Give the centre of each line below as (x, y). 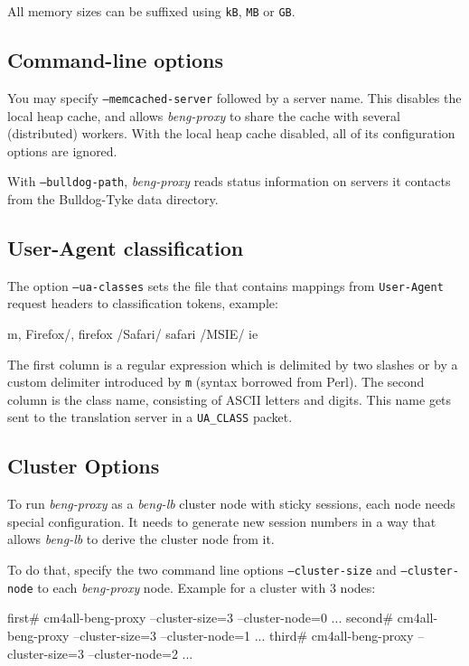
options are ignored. (62, 150)
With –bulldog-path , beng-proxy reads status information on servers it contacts (229, 181)
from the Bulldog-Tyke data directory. (113, 198)
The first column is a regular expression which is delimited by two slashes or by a (233, 364)
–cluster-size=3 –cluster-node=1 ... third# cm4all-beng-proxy (244, 635)
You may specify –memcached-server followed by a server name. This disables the (234, 97)
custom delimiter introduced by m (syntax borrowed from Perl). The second (216, 382)
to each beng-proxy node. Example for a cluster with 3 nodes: (206, 587)
